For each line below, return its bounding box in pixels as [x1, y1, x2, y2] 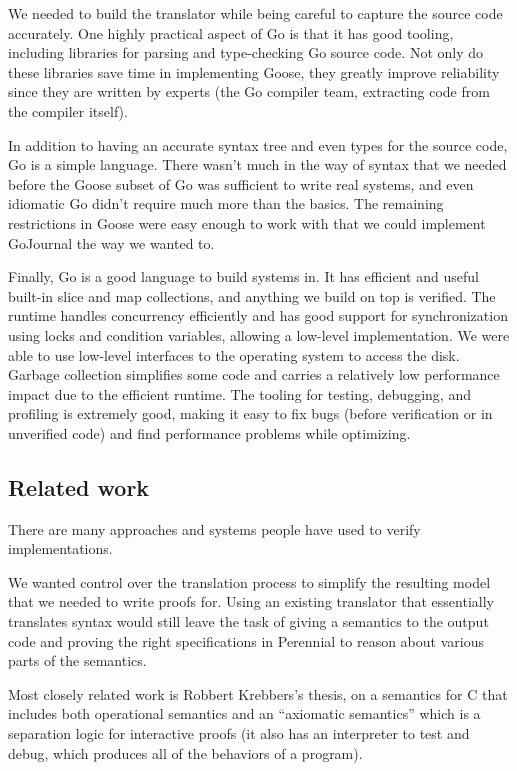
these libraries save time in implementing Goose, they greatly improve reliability [8, 61, 500, 82]
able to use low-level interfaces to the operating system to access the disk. [8, 344, 460, 365]
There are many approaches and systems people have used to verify [8, 518, 421, 539]
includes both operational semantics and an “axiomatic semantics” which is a [8, 703, 481, 724]
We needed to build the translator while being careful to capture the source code [8, 3, 503, 23]
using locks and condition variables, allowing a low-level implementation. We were [8, 324, 510, 345]
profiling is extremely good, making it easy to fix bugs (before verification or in [8, 403, 493, 424]
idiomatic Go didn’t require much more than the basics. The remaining [8, 193, 444, 214]
